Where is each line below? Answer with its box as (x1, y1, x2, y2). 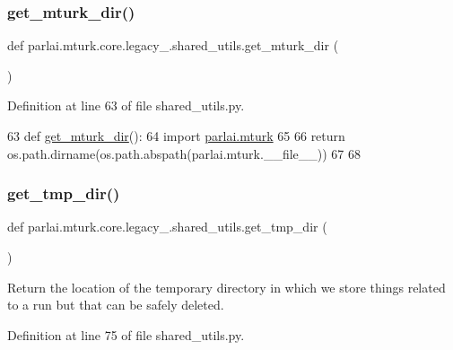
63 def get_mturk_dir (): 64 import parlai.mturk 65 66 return (7, 127, 345, 144)
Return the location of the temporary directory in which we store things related (7, 277, 446, 296)
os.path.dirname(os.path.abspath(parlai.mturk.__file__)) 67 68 (7, 144, 361, 162)
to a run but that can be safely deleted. (7, 295, 224, 314)
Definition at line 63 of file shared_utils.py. (7, 96, 245, 115)
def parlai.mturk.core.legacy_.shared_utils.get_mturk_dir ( (7, 36, 339, 55)
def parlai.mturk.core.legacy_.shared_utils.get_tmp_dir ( (7, 217, 327, 236)
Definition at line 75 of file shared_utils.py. (7, 325, 245, 344)
